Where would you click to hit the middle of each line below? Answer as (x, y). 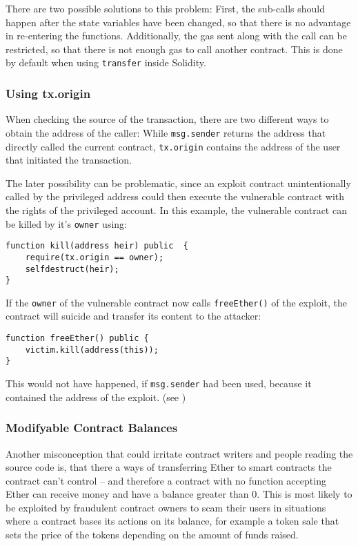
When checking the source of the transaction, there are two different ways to (167, 119)
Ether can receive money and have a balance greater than (127, 494)
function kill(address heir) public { (97, 246)
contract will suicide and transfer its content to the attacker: (133, 316)
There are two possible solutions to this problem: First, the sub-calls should (166, 8)
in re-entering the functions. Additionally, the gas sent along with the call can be (176, 36)
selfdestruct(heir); (72, 269)
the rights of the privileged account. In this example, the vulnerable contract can (176, 209)
